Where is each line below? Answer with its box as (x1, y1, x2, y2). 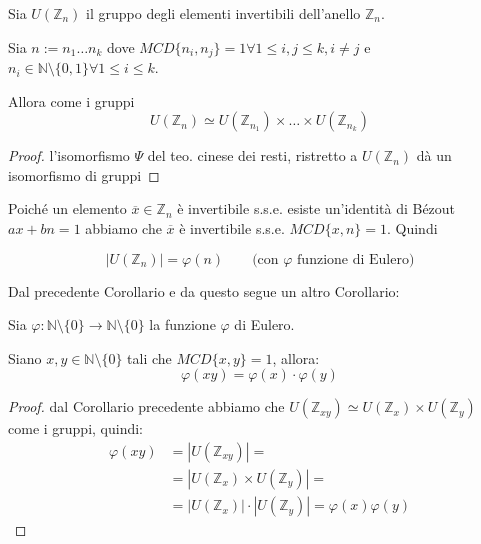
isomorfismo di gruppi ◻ (8, 164, 160, 185)
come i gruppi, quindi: (8, 418, 144, 439)
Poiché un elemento (8, 198, 127, 219)
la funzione (149, 314, 216, 335)
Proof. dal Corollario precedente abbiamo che (8, 396, 285, 417)
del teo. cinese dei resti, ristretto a (147, 145, 358, 166)
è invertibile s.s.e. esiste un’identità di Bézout (177, 198, 456, 219)
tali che (127, 347, 172, 368)
